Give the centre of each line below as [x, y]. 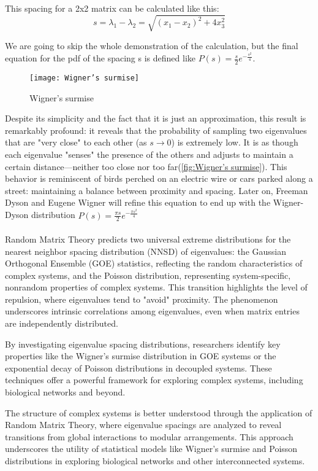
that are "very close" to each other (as [76, 142]
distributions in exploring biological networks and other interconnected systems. [155, 461]
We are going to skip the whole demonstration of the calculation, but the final [152, 46]
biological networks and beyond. [65, 392]
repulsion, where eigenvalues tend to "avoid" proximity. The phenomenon [142, 299]
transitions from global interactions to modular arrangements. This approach [149, 436]
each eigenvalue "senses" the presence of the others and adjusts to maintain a [149, 154]
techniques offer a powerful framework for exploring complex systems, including [154, 380]
